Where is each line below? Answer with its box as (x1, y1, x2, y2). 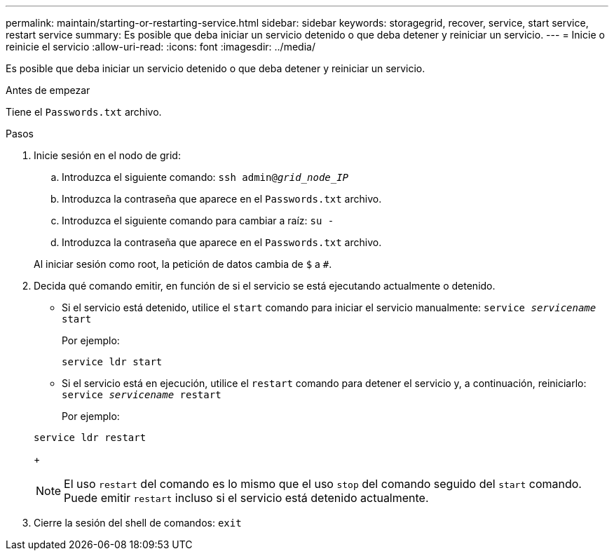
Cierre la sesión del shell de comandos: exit (34, 517, 242, 529)
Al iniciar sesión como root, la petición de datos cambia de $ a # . (34, 258, 332, 270)
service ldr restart (34, 432, 146, 443)
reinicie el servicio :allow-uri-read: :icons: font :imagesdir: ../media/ (6, 41, 315, 53)
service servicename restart (62, 389, 221, 400)
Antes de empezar (6, 84, 90, 96)
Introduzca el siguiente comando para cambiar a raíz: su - (62, 215, 334, 226)
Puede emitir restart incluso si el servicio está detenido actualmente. (64, 491, 429, 505)
